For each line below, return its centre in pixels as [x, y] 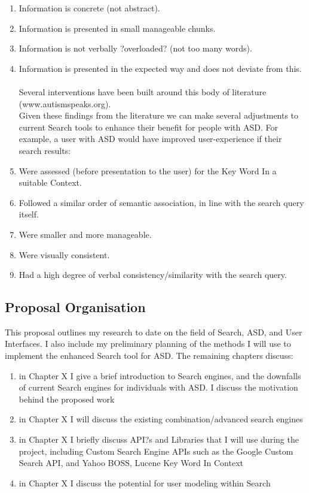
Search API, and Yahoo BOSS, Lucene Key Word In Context [131, 463]
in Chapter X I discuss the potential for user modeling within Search [145, 483]
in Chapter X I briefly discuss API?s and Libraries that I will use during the [159, 439]
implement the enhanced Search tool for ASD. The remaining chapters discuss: [149, 356]
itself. [29, 214]
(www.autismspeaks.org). [65, 103]
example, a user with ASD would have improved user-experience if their [150, 139]
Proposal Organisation [75, 307]
